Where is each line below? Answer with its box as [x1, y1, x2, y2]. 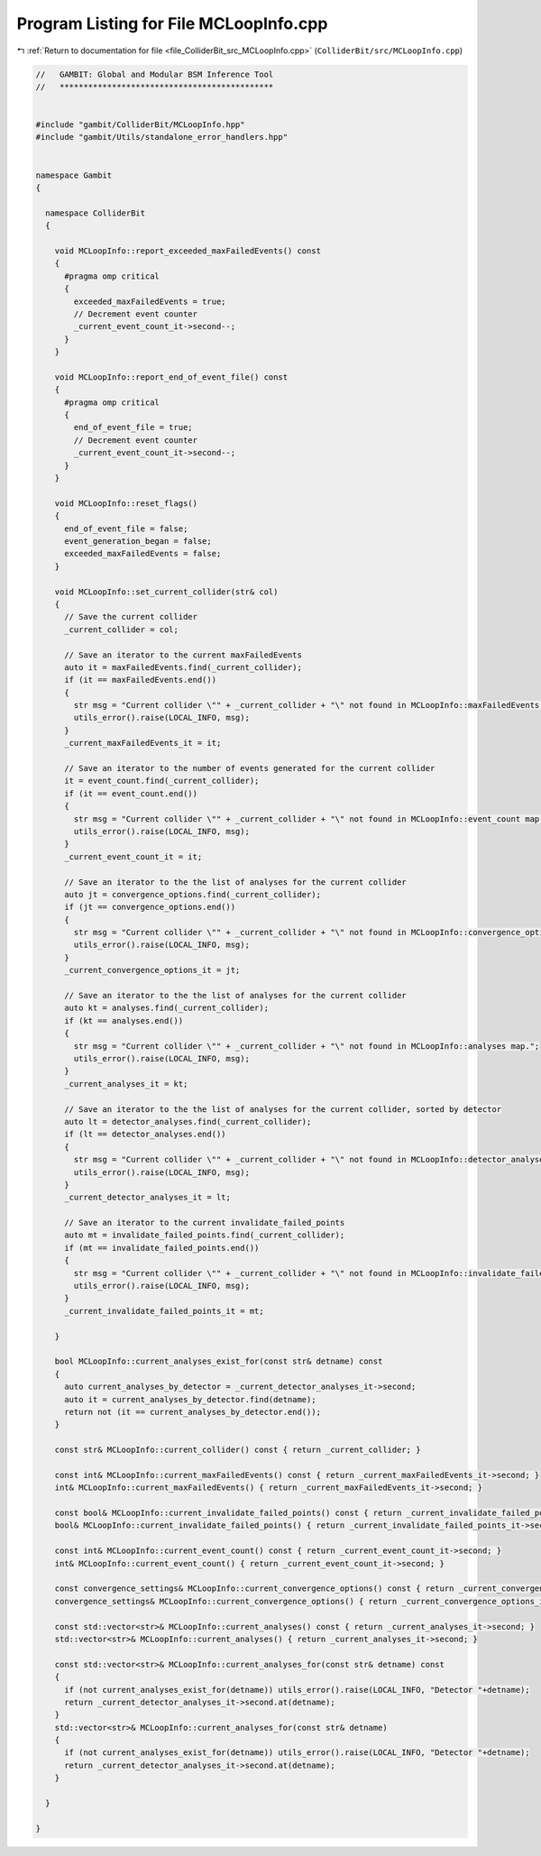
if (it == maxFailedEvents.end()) [64, 675, 216, 685]
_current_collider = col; [64, 624, 179, 635]
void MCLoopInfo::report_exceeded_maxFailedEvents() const [54, 246, 322, 256]
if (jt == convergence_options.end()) [64, 902, 236, 913]
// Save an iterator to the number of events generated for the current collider [64, 763, 436, 774]
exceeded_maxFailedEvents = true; [73, 296, 226, 307]
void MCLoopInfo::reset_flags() [54, 498, 198, 509]
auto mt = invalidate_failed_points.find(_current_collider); [64, 1230, 345, 1240]
